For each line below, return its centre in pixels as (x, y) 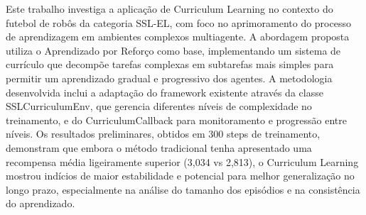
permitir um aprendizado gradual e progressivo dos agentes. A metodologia (169, 78)
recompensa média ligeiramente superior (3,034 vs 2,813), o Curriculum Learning (182, 161)
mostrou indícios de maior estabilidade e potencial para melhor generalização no (180, 176)
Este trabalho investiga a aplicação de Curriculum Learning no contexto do (169, 9)
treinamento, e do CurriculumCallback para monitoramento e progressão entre (176, 120)
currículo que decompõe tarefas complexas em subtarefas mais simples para (170, 64)
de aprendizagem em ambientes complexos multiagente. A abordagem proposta (178, 37)
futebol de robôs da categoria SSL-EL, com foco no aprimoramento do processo (178, 22)
